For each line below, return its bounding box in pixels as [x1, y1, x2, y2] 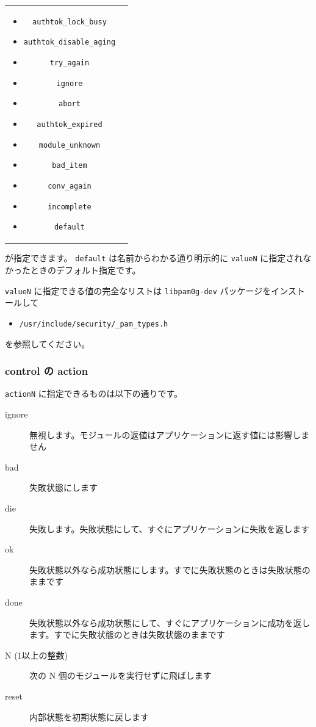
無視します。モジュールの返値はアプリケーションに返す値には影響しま [29, 428, 310, 441]
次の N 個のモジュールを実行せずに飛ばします [29, 669, 212, 682]
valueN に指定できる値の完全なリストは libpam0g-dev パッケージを [5, 284, 271, 297]
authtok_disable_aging [23, 38, 116, 47]
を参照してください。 [5, 337, 90, 350]
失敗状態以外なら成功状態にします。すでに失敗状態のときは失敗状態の [29, 563, 311, 576]
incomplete [48, 202, 92, 211]
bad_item [52, 161, 87, 170]
